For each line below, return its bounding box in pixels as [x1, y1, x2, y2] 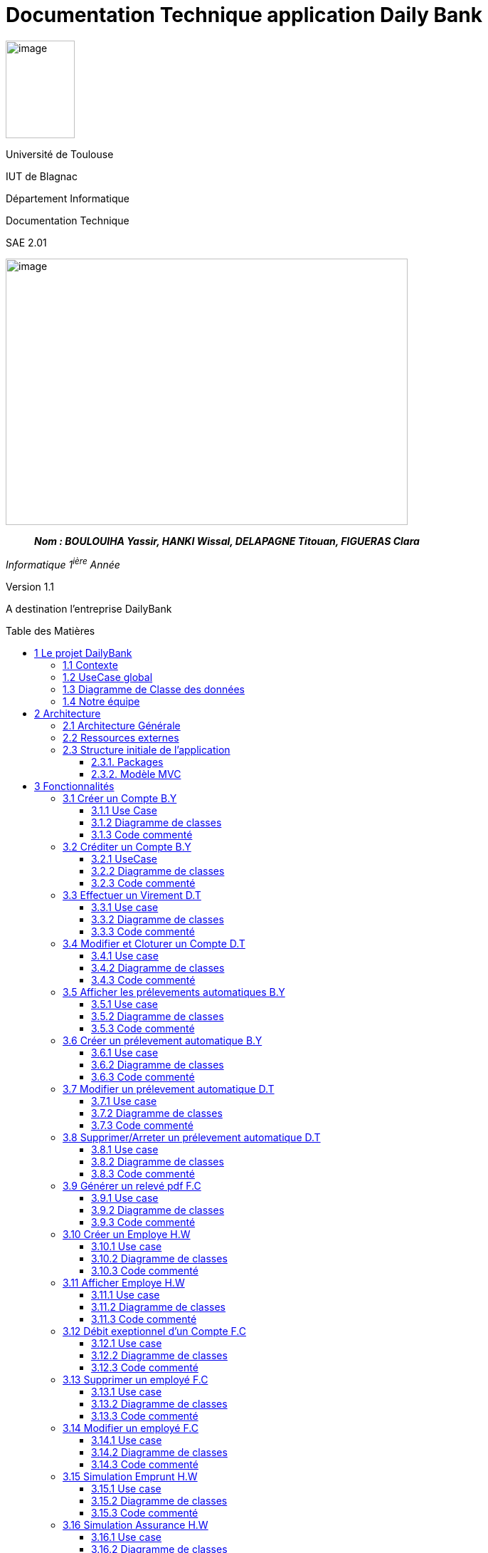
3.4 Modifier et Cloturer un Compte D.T [63, 937, 245, 950]
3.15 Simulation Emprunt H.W [63, 1470, 198, 1483]
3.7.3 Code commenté [91, 1119, 193, 1132]
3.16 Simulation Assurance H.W [63, 1519, 208, 1532]
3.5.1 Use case [91, 998, 159, 1011]
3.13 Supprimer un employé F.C [63, 1373, 208, 1386]
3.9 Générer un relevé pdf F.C [63, 1180, 201, 1193]
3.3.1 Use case [91, 901, 159, 914]
